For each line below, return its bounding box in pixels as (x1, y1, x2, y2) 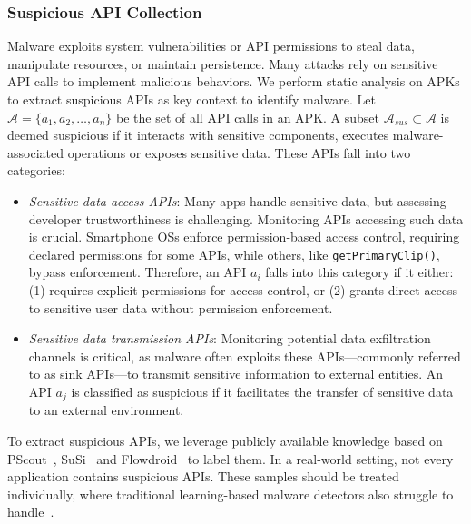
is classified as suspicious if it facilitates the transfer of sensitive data (71, 381, 454, 400)
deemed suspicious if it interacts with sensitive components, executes (7, 125, 389, 144)
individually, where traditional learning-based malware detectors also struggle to (7, 484, 454, 503)
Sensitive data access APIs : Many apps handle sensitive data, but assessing (28, 191, 446, 210)
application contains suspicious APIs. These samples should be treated (7, 467, 399, 486)
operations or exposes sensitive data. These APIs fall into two (67, 143, 411, 162)
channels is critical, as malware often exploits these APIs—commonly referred (28, 346, 461, 365)
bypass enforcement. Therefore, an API (28, 262, 247, 282)
